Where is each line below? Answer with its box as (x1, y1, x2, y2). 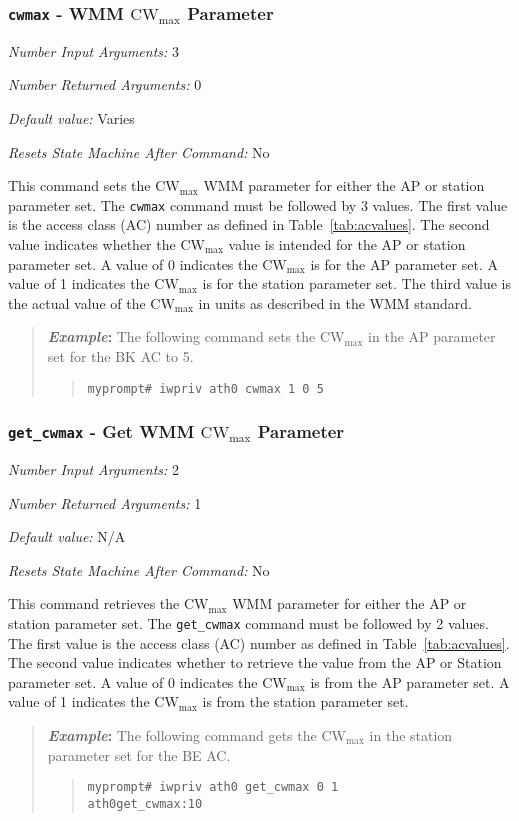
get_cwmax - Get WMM (8, 419, 195, 444)
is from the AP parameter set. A (310, 671, 510, 692)
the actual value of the (8, 292, 146, 313)
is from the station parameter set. (202, 691, 409, 712)
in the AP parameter (368, 326, 496, 347)
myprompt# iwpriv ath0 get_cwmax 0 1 (87, 780, 339, 795)
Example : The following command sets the (47, 326, 316, 347)
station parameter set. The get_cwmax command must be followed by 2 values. (8, 612, 489, 633)
